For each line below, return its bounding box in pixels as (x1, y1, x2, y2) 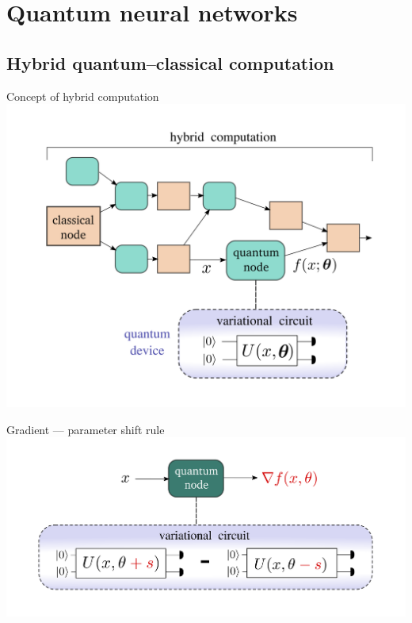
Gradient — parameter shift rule (6, 421, 165, 437)
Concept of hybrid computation (6, 87, 159, 104)
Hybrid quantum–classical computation (6, 50, 334, 75)
